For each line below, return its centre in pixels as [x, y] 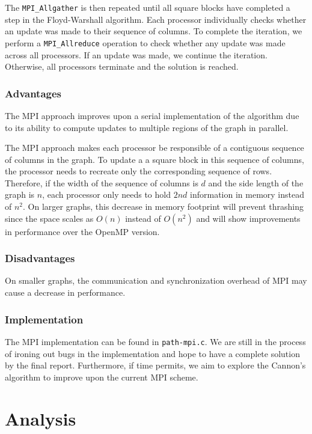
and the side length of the [256, 182]
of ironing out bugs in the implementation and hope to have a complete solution [152, 353]
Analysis [41, 418]
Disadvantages [40, 258]
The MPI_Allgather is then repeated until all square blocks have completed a [148, 7]
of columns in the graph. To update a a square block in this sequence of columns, [154, 159]
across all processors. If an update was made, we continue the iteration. [136, 54]
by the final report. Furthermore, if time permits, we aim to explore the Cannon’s [155, 365]
